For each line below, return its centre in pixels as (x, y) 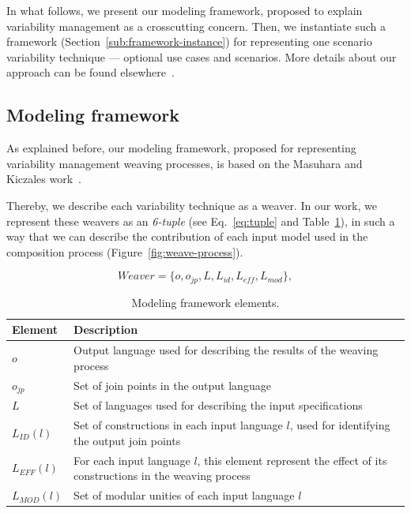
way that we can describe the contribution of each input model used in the (187, 236)
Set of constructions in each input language (178, 425)
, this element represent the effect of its (292, 460)
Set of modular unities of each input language (184, 495)
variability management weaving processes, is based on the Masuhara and (185, 163)
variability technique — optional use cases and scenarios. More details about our (202, 56)
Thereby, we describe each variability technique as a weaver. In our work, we (192, 205)
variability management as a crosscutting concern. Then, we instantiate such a (196, 26)
